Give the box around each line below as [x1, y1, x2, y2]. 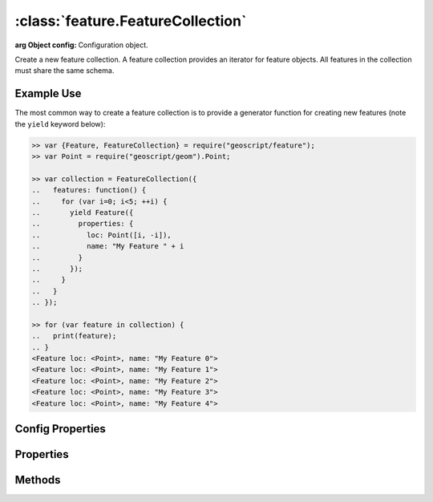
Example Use [14, 87, 82, 100]
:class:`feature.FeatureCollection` [14, 12, 247, 30]
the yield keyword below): [14, 119, 106, 128]
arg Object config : [14, 40, 77, 50]
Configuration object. [78, 40, 148, 50]
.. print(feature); [31, 331, 117, 341]
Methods [14, 473, 61, 487]
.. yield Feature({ [31, 208, 134, 217]
